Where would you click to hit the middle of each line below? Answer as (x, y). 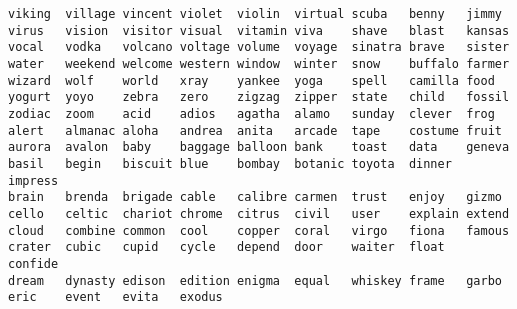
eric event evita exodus (115, 297)
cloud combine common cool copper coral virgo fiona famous (259, 230)
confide (33, 263)
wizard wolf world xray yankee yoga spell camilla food (251, 80)
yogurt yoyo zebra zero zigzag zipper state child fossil (259, 97)
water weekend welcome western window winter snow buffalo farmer (259, 63)
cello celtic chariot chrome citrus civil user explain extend (259, 213)
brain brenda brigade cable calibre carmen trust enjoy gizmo (255, 197)
